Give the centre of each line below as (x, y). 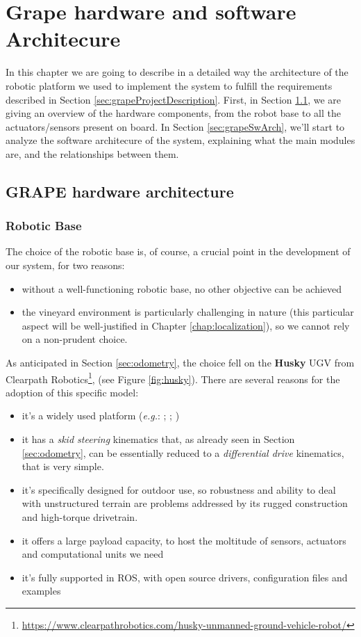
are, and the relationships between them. (92, 153)
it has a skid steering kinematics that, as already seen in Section (158, 439)
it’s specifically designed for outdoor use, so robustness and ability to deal (179, 489)
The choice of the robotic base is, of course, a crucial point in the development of (178, 251)
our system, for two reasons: (65, 265)
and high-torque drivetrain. (80, 517)
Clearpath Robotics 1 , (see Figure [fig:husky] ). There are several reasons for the (173, 378)
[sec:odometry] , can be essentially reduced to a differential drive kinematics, (183, 452)
